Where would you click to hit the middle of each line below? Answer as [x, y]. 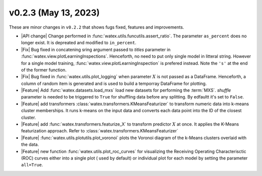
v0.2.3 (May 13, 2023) [54, 13]
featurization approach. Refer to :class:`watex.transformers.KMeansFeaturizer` [100, 131]
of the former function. [44, 70]
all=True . [32, 165]
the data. [30, 144]
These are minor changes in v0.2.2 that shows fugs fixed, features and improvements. [97, 27]
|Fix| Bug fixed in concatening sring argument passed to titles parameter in [96, 49]
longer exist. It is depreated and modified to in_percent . [79, 43]
